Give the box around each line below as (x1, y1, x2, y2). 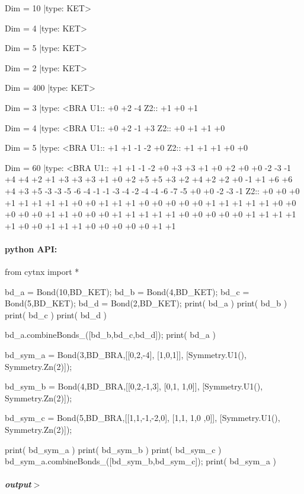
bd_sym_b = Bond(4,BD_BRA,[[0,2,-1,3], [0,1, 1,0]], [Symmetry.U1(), (5, 380, 263, 392)
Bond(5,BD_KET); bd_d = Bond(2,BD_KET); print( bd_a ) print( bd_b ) (5, 297, 287, 309)
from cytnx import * (5, 265, 79, 278)
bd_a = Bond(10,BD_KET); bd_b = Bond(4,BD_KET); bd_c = (5, 285, 249, 297)
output (5, 478, 31, 490)
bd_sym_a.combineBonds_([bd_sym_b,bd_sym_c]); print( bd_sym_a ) (5, 455, 277, 467)
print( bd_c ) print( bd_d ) (5, 308, 107, 321)
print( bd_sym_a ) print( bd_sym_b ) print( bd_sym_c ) (5, 443, 222, 455)
